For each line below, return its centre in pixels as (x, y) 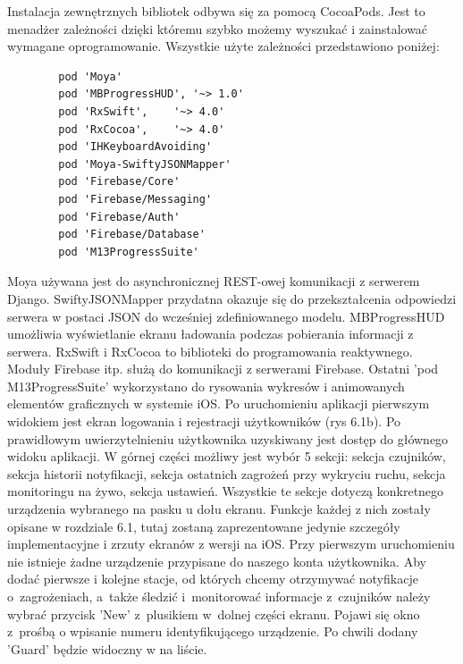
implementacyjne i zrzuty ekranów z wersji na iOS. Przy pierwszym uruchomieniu (231, 544)
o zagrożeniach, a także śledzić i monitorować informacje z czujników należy (219, 596)
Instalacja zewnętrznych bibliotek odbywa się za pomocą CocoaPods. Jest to (216, 11)
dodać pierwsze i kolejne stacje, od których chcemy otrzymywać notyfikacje (213, 579)
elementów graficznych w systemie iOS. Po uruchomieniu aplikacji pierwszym (219, 403)
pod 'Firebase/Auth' (119, 217)
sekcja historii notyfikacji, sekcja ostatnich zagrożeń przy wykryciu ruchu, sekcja (227, 473)
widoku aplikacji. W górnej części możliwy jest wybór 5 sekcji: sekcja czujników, (227, 456)
